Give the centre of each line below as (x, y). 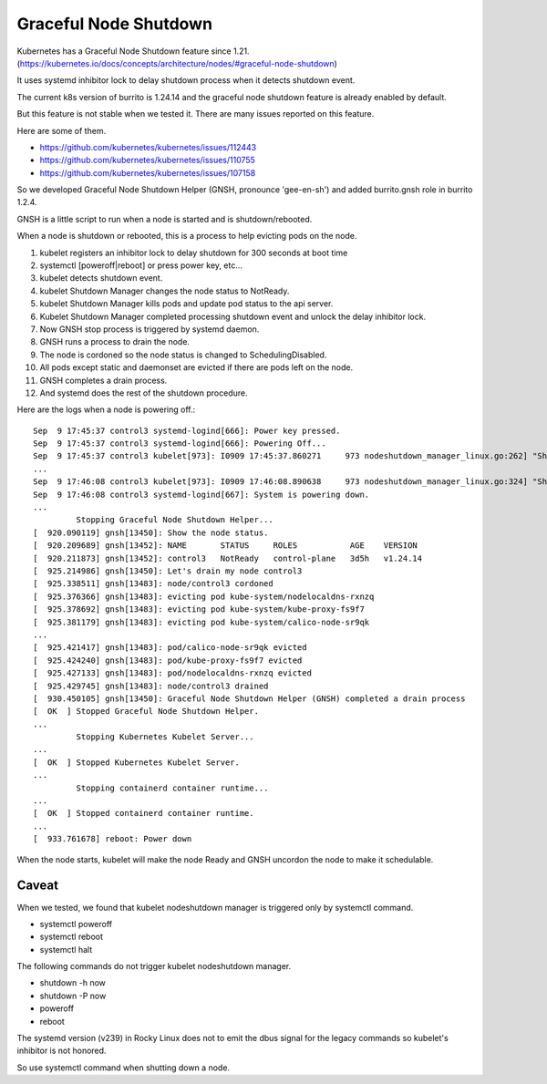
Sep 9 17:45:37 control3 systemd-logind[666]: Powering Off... (180, 444)
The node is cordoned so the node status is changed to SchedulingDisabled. (183, 355)
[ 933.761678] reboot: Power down (113, 839)
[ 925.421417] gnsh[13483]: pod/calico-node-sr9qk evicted (170, 648)
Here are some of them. (62, 130)
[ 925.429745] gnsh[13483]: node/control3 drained (151, 686)
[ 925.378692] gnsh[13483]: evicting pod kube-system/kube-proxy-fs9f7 (199, 609)
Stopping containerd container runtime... (172, 788)
